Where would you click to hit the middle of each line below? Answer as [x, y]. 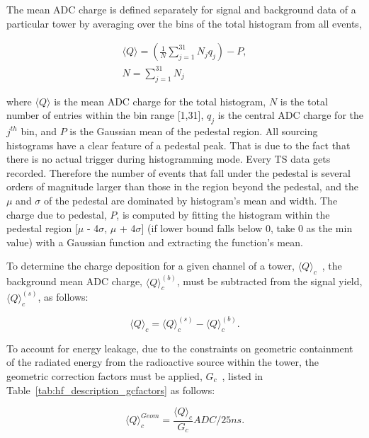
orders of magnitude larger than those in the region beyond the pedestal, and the [183, 186]
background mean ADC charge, [74, 281]
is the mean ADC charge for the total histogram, [160, 101]
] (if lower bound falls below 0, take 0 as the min [247, 228]
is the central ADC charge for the [291, 115]
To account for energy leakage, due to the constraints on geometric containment [180, 348]
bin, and [39, 131]
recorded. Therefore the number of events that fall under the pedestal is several [178, 172]
